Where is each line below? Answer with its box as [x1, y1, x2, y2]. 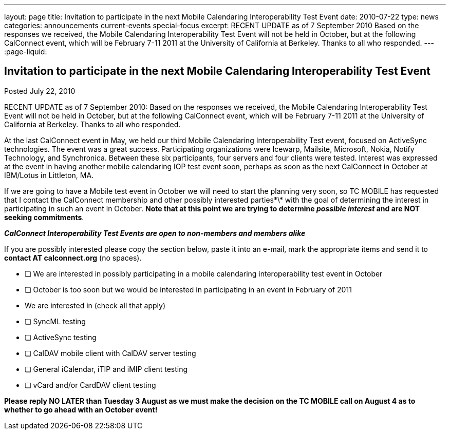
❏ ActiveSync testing [25, 332, 97, 342]
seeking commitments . [4, 212, 84, 222]
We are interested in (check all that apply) [25, 301, 166, 310]
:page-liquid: [4, 47, 47, 56]
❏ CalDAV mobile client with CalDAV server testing [25, 348, 196, 358]
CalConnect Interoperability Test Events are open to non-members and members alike [4, 228, 306, 238]
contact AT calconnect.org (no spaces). [4, 253, 142, 262]
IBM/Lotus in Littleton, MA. [4, 170, 94, 180]
